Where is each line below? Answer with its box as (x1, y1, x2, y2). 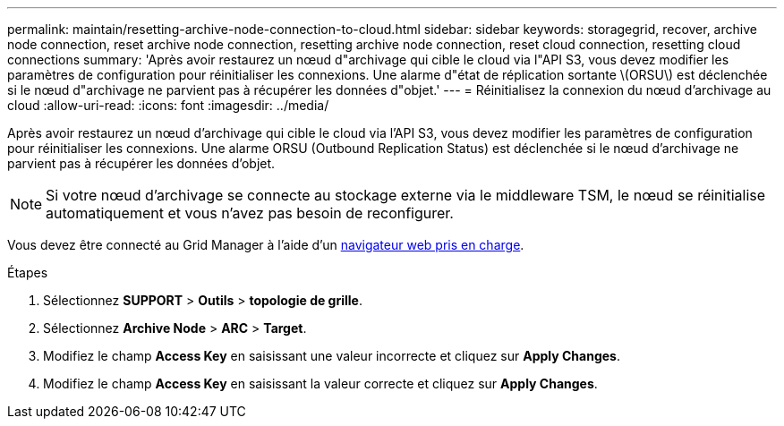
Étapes (7, 265, 48, 280)
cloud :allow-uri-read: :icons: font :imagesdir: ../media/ (7, 98, 329, 113)
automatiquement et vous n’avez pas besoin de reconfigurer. (46, 204, 454, 222)
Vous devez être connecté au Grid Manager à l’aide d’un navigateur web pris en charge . (7, 237, 524, 252)
